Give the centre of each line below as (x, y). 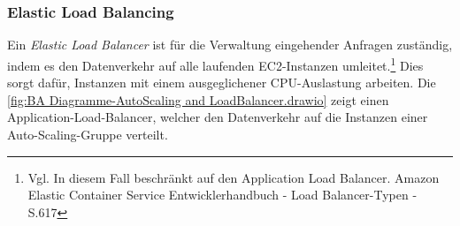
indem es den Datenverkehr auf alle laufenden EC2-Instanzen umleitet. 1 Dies (215, 64)
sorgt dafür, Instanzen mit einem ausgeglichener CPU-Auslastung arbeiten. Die (222, 83)
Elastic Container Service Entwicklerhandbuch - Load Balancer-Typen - (222, 195)
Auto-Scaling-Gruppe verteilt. (88, 135)
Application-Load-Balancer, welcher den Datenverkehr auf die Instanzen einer (218, 117)
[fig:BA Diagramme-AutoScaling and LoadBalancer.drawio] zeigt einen (198, 99)
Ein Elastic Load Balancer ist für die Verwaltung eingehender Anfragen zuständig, (230, 45)
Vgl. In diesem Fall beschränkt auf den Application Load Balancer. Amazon (234, 177)
